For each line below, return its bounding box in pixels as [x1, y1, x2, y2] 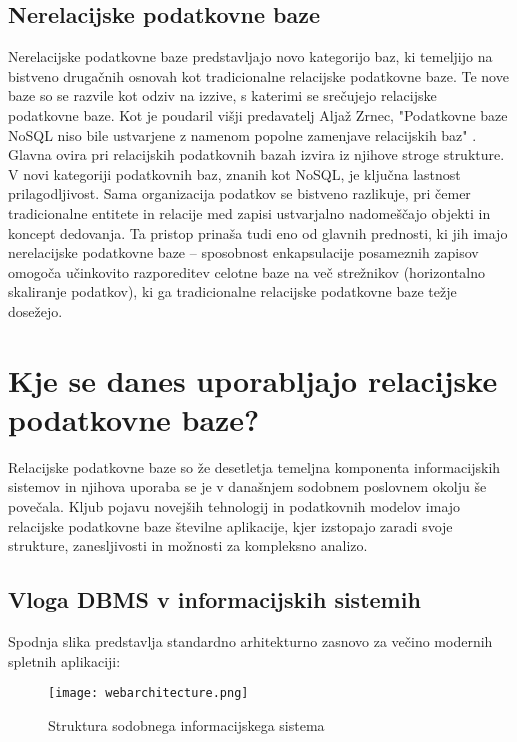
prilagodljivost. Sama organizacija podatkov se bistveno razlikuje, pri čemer [8, 183, 471, 204]
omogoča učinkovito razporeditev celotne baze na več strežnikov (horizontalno [8, 261, 485, 282]
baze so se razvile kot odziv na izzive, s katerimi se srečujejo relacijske [8, 85, 437, 106]
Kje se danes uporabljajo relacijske [8, 359, 498, 400]
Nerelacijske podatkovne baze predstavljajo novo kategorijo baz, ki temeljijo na [8, 46, 493, 67]
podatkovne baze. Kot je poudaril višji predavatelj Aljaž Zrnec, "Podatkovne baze [8, 104, 508, 125]
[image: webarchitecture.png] [48, 686, 249, 701]
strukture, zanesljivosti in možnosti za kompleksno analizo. [8, 535, 368, 556]
